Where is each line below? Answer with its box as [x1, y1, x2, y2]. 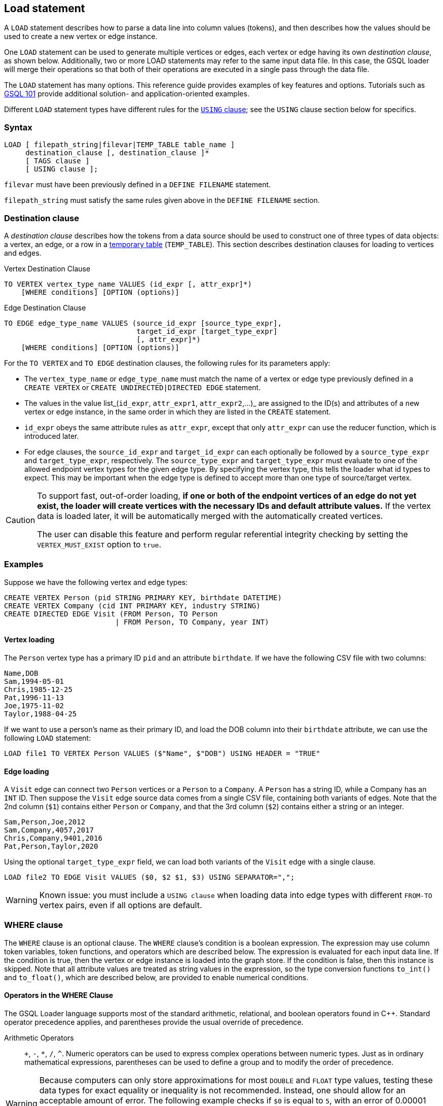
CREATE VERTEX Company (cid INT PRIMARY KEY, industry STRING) [4, 601, 261, 610]
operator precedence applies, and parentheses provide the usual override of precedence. [4, 1018, 304, 1027]
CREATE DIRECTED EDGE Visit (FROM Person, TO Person [4, 609, 218, 618]
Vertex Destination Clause [4, 264, 91, 273]
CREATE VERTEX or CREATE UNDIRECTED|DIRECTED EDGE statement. [24, 383, 261, 392]
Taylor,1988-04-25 [4, 709, 77, 718]
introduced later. [24, 431, 79, 440]
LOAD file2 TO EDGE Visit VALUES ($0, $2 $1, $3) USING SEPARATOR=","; [4, 873, 295, 882]
